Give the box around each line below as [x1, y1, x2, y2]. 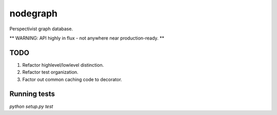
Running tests [9, 90, 55, 99]
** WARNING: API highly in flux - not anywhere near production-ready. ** [9, 35, 165, 41]
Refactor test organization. [22, 69, 79, 75]
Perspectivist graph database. [9, 26, 73, 32]
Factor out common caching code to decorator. [22, 76, 123, 82]
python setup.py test [9, 103, 53, 109]
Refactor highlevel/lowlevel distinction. [22, 62, 104, 68]
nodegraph [9, 8, 57, 19]
